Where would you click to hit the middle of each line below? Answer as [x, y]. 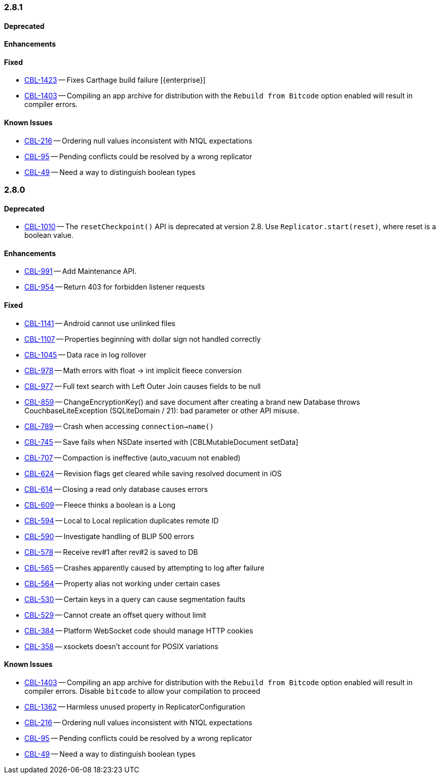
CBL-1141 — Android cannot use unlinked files [100, 323]
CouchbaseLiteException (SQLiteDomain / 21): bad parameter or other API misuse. [162, 410]
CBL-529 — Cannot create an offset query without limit [115, 615]
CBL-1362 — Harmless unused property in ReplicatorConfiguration [135, 706]
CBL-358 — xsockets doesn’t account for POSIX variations [121, 646]
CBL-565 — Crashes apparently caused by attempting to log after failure [144, 568]
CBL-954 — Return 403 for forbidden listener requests [115, 287]
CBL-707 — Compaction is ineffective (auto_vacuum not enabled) [133, 457]
